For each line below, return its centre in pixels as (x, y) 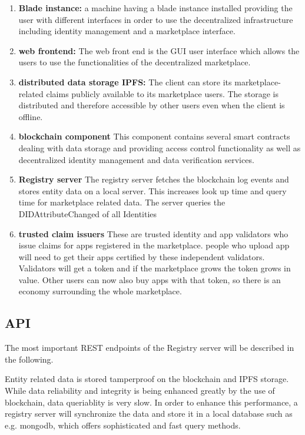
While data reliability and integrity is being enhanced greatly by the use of (140, 391)
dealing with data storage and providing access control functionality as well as (160, 147)
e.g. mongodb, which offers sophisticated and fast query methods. (123, 425)
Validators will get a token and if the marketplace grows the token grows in (155, 268)
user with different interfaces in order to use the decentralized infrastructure (156, 19)
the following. (29, 359)
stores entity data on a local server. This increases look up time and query (152, 190)
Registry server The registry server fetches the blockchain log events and (154, 179)
